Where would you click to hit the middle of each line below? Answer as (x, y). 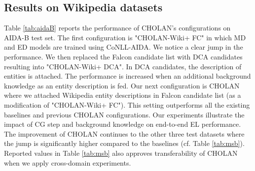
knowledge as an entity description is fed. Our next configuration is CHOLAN (122, 85)
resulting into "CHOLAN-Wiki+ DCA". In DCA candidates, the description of (123, 66)
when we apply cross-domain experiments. (68, 162)
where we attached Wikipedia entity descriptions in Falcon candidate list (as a (123, 95)
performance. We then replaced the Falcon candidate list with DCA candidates (123, 56)
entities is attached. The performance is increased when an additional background (127, 76)
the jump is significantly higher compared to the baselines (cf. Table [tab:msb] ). (124, 143)
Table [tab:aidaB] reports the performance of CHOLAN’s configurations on (117, 28)
